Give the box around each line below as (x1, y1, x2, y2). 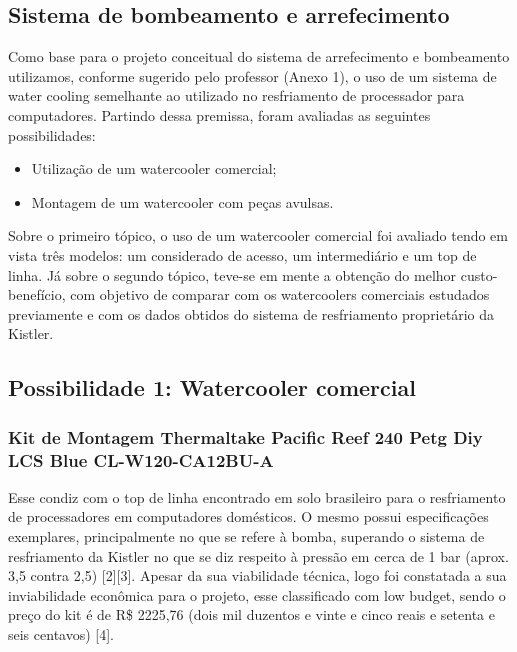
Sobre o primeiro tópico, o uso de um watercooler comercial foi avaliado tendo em (8, 225, 508, 246)
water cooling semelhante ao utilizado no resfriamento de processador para (8, 85, 465, 106)
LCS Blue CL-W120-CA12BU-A (8, 447, 274, 472)
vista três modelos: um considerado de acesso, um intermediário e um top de (8, 244, 477, 265)
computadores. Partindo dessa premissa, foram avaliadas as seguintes (8, 104, 431, 125)
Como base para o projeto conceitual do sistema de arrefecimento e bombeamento (8, 46, 510, 67)
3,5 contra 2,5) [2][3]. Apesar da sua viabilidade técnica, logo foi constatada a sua (8, 565, 507, 586)
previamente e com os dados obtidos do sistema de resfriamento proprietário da (8, 303, 494, 324)
